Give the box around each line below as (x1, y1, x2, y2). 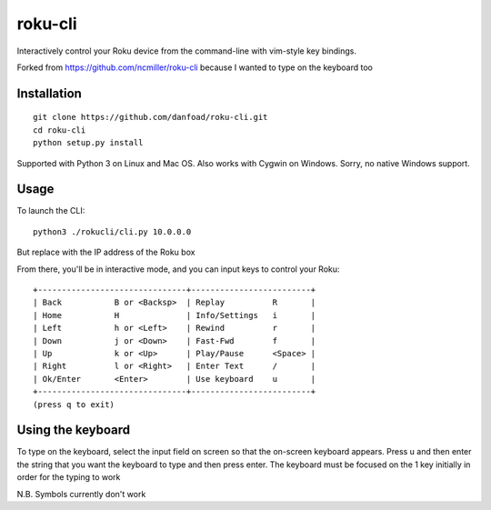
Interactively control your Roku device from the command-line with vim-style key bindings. (16, 45, 356, 56)
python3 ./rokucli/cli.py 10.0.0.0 (33, 226, 192, 236)
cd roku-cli (33, 125, 86, 135)
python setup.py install (33, 137, 144, 148)
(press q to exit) (33, 399, 115, 409)
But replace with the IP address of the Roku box (16, 246, 195, 258)
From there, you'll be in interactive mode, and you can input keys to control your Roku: (16, 264, 340, 275)
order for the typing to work (16, 472, 121, 483)
